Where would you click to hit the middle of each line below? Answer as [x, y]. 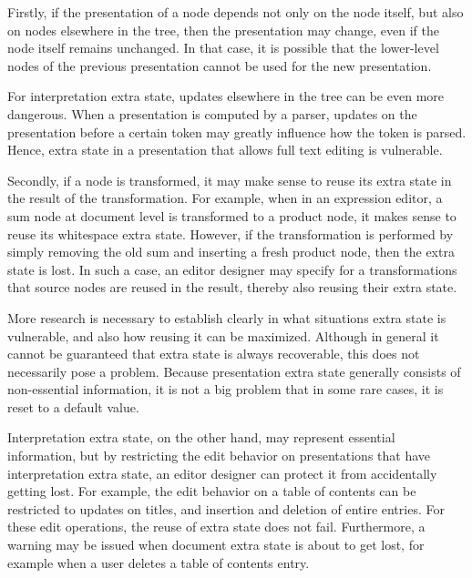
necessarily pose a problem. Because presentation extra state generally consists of [234, 371]
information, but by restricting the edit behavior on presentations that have [219, 456]
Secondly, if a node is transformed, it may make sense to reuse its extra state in [230, 180]
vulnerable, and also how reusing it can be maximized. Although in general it [223, 335]
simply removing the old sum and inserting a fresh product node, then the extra [231, 252]
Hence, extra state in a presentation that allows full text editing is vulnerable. [225, 150]
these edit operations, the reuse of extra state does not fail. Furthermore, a [216, 527]
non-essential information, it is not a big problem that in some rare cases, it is [226, 389]
